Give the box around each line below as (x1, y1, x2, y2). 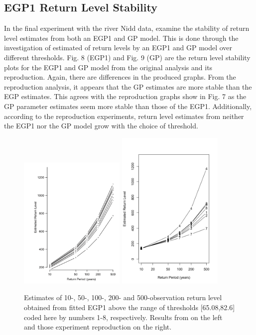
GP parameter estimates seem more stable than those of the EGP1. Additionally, (4, 101, 252, 111)
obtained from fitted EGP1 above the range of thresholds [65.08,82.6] (24, 302, 235, 313)
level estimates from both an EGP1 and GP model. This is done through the (4, 32, 239, 43)
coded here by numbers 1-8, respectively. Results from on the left (24, 312, 223, 322)
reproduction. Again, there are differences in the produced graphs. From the (4, 72, 236, 82)
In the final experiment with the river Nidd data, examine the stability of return (4, 23, 250, 33)
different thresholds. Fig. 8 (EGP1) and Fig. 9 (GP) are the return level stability (4, 52, 251, 62)
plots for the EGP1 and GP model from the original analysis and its (4, 62, 213, 72)
